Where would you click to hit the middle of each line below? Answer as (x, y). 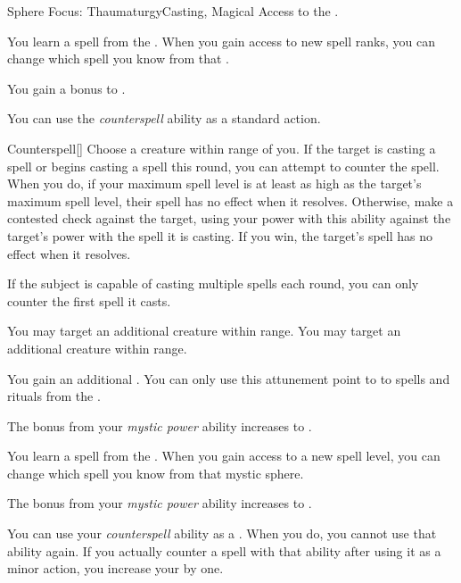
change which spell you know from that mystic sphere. (156, 473)
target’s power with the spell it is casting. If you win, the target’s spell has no (220, 235)
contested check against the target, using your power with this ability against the (229, 218)
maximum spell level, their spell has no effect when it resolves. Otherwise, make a (230, 200)
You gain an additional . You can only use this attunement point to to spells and (229, 378)
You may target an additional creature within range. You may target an (204, 331)
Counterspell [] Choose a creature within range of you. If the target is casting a (222, 148)
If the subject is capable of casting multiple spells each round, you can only (213, 283)
